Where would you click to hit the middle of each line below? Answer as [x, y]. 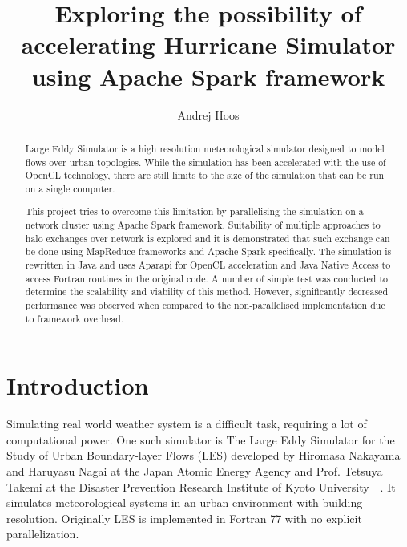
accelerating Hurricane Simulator [208, 45]
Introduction [78, 385]
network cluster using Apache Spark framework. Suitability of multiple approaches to [203, 225]
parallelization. [43, 534]
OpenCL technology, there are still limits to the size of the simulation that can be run [205, 175]
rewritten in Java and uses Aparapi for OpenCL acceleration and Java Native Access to [208, 265]
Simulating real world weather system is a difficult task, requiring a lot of [187, 424]
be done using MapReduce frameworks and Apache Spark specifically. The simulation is [208, 251]
